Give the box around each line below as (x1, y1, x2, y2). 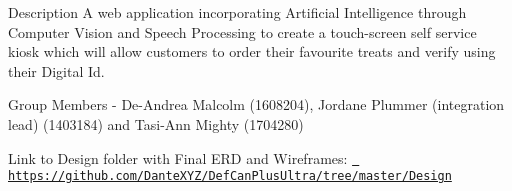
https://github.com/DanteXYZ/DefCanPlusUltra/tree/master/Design (8, 169, 452, 184)
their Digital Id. (8, 60, 105, 81)
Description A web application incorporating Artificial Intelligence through (8, 2, 467, 22)
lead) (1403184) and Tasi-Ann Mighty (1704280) (8, 113, 304, 134)
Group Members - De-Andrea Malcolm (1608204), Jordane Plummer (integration (8, 94, 505, 115)
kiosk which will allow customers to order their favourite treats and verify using (8, 41, 496, 62)
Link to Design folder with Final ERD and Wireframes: (8, 147, 348, 168)
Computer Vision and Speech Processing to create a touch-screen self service (8, 21, 477, 42)
